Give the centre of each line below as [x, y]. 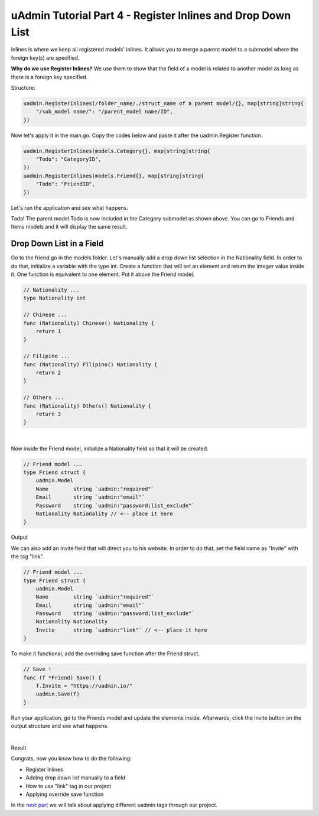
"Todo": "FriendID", [66, 184]
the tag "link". [27, 557]
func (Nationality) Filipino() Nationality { [90, 364]
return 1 [48, 331]
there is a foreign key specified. [49, 77]
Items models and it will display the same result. [69, 227]
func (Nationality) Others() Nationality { [87, 406]
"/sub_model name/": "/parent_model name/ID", [105, 112]
